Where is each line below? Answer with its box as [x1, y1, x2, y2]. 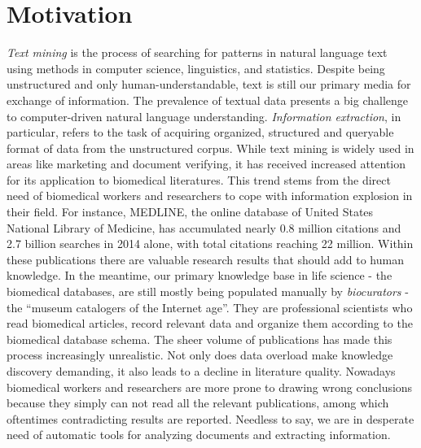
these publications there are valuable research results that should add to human [7, 250, 404, 267]
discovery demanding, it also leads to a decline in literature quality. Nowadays [7, 363, 396, 379]
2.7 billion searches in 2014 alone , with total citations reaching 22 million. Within [7, 235, 414, 252]
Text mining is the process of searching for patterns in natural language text [7, 44, 388, 61]
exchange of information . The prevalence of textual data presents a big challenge [7, 91, 408, 108]
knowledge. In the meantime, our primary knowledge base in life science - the [7, 267, 392, 284]
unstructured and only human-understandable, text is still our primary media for [7, 76, 411, 93]
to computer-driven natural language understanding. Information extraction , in [7, 107, 401, 124]
